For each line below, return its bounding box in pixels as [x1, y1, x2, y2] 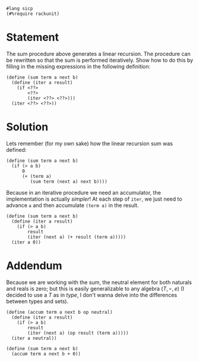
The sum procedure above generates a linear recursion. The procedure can [6, 50, 191, 57]
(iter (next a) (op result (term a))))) [27, 330, 129, 336]
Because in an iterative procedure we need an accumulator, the [6, 189, 162, 196]
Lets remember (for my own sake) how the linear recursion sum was [6, 140, 173, 147]
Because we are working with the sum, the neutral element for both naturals [6, 279, 192, 286]
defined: [6, 146, 27, 153]
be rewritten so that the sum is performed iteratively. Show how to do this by [6, 57, 194, 64]
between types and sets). [6, 298, 69, 305]
